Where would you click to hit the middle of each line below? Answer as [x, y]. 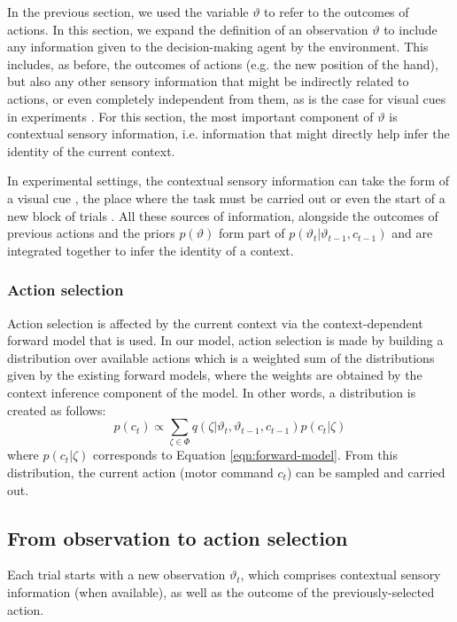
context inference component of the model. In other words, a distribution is [212, 392]
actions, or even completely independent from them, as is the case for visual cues [227, 98]
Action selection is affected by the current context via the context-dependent [215, 323]
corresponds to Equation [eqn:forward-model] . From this [245, 455]
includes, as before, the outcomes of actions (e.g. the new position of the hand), [223, 63]
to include [411, 29]
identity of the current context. [91, 150]
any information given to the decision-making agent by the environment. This [218, 47]
